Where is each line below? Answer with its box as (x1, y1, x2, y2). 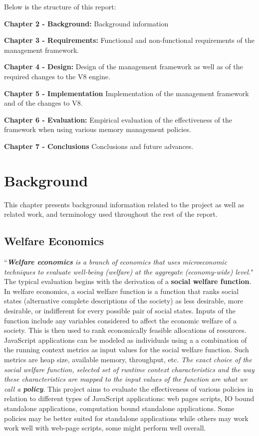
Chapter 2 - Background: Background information (4, 18, 169, 28)
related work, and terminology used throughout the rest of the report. (4, 209, 218, 219)
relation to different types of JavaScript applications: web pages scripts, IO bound (4, 393, 255, 404)
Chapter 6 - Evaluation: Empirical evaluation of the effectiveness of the (4, 114, 233, 125)
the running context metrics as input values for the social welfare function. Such (4, 344, 249, 355)
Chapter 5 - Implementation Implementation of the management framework (4, 88, 249, 98)
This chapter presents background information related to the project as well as (4, 199, 245, 209)
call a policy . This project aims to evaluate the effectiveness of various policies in (4, 383, 254, 394)
